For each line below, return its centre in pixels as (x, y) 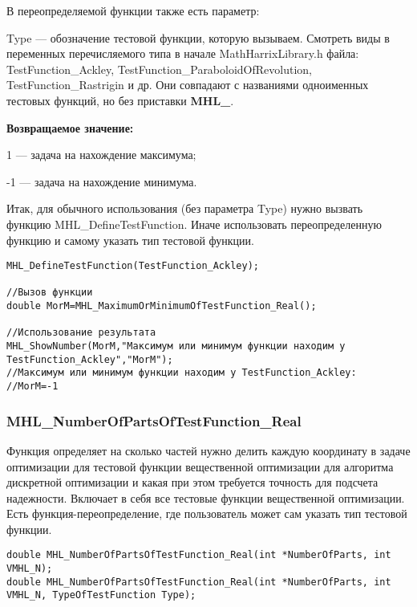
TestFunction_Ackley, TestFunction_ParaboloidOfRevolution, (159, 69)
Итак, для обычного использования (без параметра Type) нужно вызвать (185, 208)
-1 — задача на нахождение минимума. (102, 181)
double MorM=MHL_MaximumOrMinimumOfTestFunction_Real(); (162, 306)
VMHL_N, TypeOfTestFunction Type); (101, 595)
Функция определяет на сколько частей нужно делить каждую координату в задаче (208, 450)
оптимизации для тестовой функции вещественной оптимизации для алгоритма (200, 466)
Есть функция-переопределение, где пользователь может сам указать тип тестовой (207, 513)
